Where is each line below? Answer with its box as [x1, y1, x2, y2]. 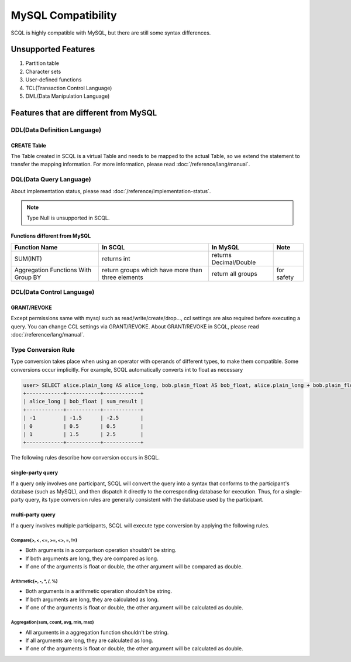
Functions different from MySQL [11, 232, 91, 239]
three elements [102, 273, 143, 281]
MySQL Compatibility [11, 9, 117, 22]
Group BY [14, 273, 42, 281]
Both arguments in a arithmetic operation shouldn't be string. [25, 588, 173, 595]
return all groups [211, 269, 257, 277]
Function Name [14, 243, 58, 251]
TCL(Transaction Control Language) [25, 84, 112, 91]
